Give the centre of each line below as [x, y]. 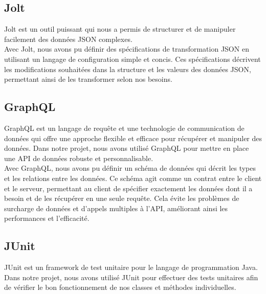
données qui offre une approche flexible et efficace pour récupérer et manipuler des [133, 138]
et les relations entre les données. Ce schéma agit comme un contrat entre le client [133, 178]
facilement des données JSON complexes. [68, 39]
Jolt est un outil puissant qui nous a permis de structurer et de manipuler [120, 29]
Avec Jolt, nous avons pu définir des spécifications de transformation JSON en [127, 49]
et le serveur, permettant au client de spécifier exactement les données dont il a [128, 188]
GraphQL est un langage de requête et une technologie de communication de [124, 128]
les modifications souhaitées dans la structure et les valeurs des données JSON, [128, 69]
